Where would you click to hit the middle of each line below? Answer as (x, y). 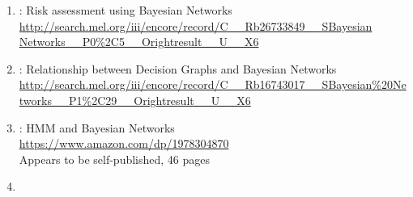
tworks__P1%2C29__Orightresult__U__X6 (135, 100)
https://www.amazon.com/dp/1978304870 (124, 143)
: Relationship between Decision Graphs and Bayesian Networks (178, 68)
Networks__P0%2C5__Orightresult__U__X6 (139, 42)
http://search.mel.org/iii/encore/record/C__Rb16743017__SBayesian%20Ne (213, 84)
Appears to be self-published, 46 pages (115, 159)
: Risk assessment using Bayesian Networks (126, 10)
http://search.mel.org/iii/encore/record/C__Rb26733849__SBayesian (196, 25)
